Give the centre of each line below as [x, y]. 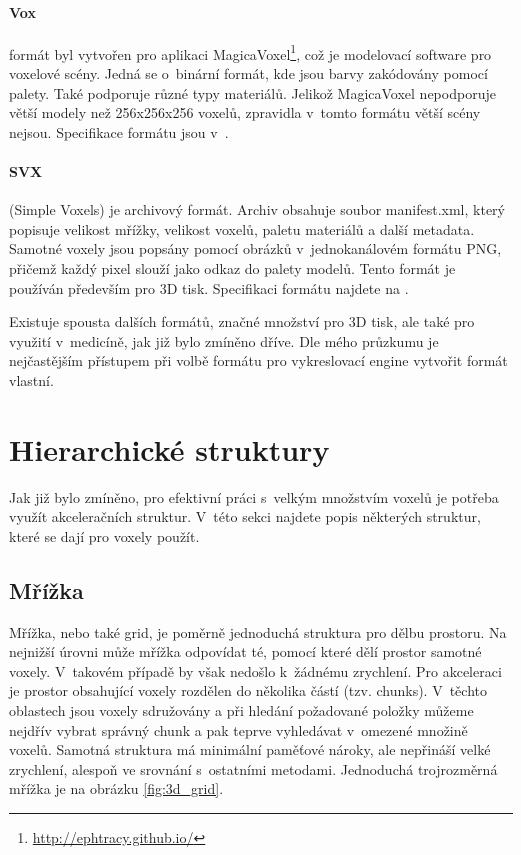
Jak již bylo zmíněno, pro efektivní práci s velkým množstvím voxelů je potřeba [254, 496]
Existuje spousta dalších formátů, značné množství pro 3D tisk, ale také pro [242, 321]
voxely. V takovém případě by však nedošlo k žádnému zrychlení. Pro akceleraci [255, 670]
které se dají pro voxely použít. [104, 535]
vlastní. [31, 379]
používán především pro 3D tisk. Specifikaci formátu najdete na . [209, 287]
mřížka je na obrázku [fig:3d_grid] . [116, 788]
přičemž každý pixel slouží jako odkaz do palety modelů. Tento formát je [232, 268]
